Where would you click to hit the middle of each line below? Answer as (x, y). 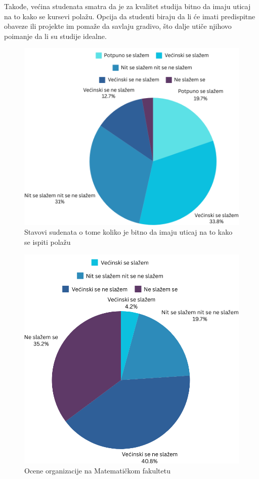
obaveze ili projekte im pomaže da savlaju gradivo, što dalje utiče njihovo (118, 26)
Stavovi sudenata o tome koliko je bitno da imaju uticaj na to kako (128, 232)
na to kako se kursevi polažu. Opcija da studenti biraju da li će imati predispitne (130, 16)
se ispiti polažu (48, 242)
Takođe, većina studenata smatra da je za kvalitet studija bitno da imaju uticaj (127, 6)
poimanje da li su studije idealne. (55, 36)
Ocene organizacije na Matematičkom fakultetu (97, 471)
